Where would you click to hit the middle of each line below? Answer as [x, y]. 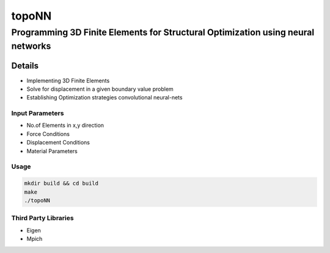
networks [31, 46]
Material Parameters [52, 151]
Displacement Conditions [58, 143]
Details [25, 66]
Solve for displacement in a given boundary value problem [100, 89]
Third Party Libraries [42, 218]
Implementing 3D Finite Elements [68, 80]
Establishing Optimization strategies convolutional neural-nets [105, 98]
